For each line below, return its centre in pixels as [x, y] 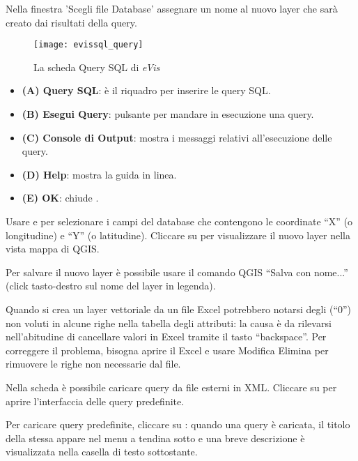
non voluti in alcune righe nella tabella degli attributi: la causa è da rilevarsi [169, 323]
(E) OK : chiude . [60, 198]
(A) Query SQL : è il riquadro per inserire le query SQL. [146, 90]
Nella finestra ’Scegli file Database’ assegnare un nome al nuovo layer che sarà [172, 8]
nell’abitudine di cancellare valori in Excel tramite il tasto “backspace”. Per [166, 337]
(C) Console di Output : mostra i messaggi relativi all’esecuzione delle [177, 137]
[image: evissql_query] [88, 45]
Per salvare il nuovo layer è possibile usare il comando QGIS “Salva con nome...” [177, 272]
